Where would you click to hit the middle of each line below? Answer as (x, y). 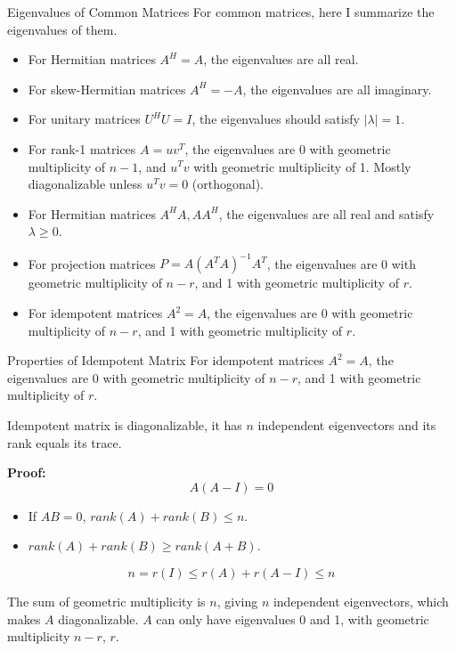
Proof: (27, 472)
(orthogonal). (228, 184)
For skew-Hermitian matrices (107, 89)
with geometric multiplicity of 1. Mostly (302, 166)
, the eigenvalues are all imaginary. (337, 89)
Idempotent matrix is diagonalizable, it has (125, 425)
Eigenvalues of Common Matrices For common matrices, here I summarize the (221, 12)
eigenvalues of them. (62, 29)
